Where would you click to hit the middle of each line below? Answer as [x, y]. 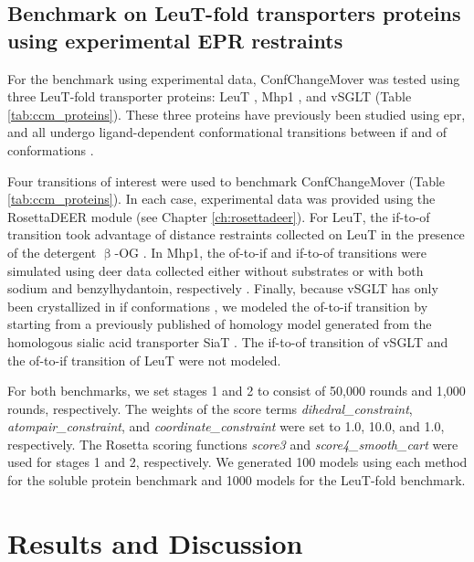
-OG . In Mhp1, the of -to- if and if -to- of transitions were [270, 252]
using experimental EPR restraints [175, 40]
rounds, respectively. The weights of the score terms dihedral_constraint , [210, 408]
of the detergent [52, 252]
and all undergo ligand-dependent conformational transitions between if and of [227, 132]
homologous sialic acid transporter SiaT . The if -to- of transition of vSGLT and [228, 341]
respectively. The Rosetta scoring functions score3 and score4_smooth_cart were [233, 444]
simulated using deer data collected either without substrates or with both [216, 270]
